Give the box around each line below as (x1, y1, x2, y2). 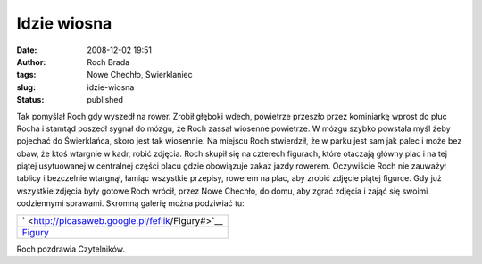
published (87, 95, 124, 105)
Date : (16, 45, 37, 55)
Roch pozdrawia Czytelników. (16, 243, 125, 254)
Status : (16, 95, 45, 105)
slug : (16, 81, 36, 93)
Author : (16, 56, 46, 67)
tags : (16, 70, 37, 80)
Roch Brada (87, 56, 130, 67)
